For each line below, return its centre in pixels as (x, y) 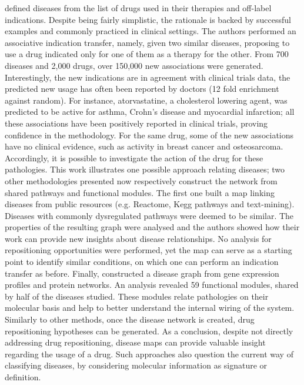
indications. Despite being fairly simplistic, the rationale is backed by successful (148, 19)
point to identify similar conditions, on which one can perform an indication (142, 262)
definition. (23, 377)
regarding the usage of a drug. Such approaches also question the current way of (149, 354)
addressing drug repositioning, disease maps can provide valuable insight (135, 342)
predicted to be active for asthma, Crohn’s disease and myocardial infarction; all (150, 112)
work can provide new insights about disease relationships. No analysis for (138, 238)
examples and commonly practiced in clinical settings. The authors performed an (151, 31)
